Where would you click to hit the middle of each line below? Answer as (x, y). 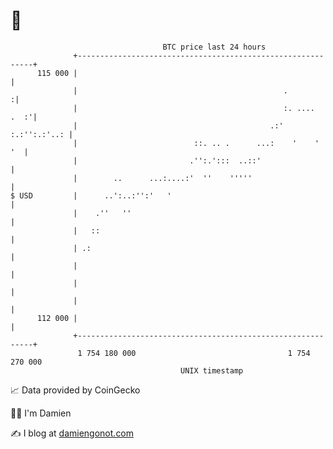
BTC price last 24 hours (214, 47)
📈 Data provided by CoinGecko (75, 390)
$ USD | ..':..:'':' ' (91, 195)
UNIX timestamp (212, 370)
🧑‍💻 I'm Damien (41, 413)
